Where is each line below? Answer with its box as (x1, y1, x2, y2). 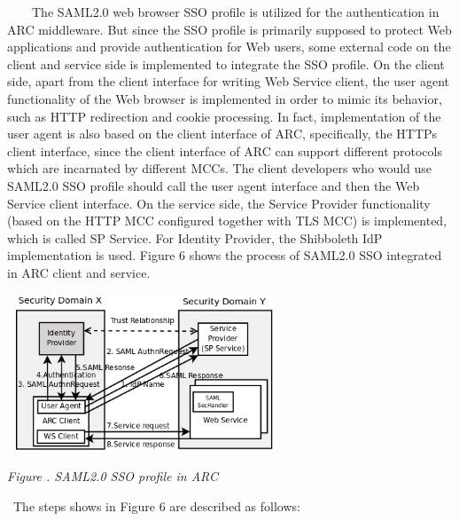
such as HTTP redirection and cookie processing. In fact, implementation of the (7, 107, 441, 125)
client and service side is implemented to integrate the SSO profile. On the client (7, 54, 445, 73)
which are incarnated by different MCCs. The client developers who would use (7, 159, 432, 178)
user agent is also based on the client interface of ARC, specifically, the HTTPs (7, 124, 438, 143)
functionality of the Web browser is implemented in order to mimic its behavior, (7, 89, 442, 107)
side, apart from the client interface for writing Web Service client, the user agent (7, 72, 449, 91)
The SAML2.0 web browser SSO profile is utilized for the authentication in (31, 3, 440, 20)
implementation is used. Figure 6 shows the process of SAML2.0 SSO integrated (7, 246, 442, 264)
